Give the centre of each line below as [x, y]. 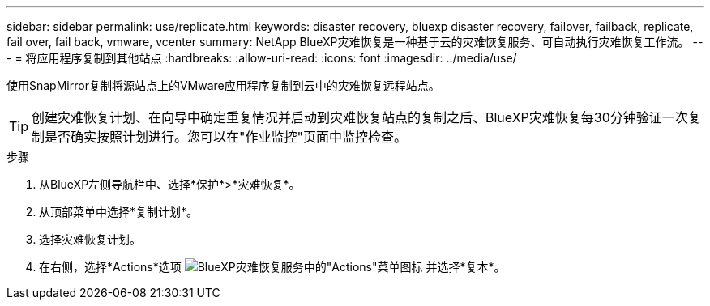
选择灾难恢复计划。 [90, 239]
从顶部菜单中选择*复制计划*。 [119, 212]
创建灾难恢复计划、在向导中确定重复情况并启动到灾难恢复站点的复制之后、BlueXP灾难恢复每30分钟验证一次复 [366, 117]
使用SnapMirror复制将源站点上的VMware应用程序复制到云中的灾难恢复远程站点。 [223, 85]
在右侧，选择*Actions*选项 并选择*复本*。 [272, 267]
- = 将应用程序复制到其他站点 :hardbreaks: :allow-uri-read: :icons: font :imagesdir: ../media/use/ [262, 58]
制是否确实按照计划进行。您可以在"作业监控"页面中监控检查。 [219, 137]
